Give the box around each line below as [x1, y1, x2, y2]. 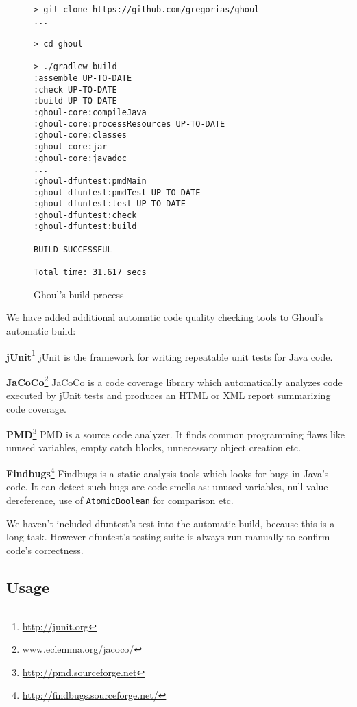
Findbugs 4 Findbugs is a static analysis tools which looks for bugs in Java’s [6, 464, 329, 480]
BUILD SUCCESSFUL [34, 244, 112, 254]
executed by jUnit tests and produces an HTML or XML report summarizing [6, 388, 331, 403]
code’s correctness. [6, 542, 84, 557]
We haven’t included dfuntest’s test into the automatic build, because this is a [6, 516, 335, 530]
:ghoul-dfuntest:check [34, 210, 137, 220]
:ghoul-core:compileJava [34, 107, 147, 117]
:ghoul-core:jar [34, 141, 108, 152]
